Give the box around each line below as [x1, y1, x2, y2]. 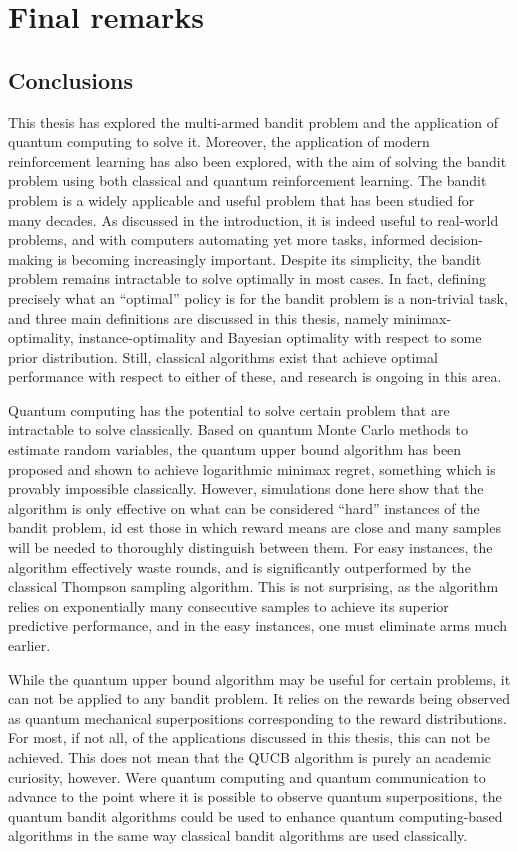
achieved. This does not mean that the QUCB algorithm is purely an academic [8, 746, 492, 767]
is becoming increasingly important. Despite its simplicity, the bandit [57, 248, 482, 269]
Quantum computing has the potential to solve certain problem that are [8, 399, 450, 420]
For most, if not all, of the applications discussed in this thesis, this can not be [8, 727, 490, 748]
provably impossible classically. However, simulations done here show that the [8, 478, 484, 499]
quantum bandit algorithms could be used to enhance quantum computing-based [8, 805, 503, 826]
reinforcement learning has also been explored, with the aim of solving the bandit [8, 150, 507, 171]
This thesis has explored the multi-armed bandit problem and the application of [8, 111, 499, 132]
